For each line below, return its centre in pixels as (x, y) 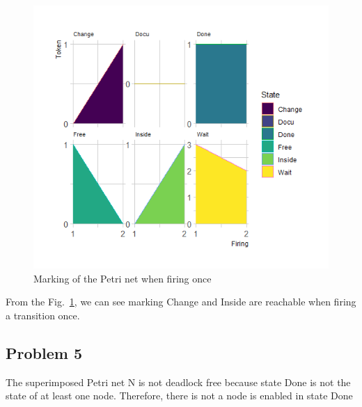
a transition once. (43, 316)
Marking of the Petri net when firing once (123, 278)
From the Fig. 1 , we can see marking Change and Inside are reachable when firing (181, 302)
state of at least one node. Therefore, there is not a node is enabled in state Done (179, 396)
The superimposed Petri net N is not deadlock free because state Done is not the (178, 382)
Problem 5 (44, 353)
